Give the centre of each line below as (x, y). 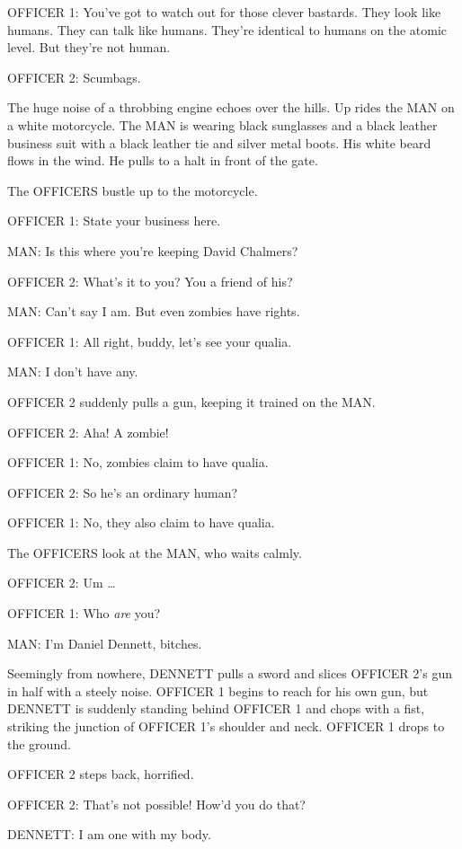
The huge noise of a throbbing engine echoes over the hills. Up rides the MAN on (231, 107)
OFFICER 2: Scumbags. (74, 77)
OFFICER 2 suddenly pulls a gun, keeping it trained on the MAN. (191, 401)
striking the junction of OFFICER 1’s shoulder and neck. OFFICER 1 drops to (226, 726)
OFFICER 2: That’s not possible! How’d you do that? (156, 804)
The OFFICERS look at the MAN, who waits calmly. (155, 552)
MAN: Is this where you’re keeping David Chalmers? (153, 250)
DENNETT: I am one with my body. (109, 834)
